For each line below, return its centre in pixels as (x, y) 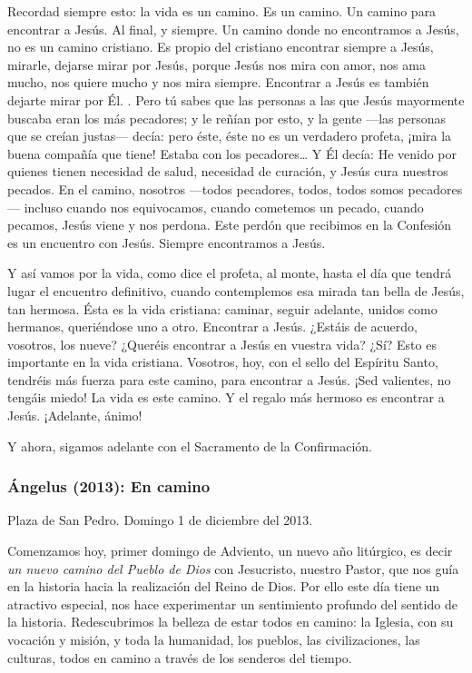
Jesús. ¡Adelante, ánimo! (75, 416)
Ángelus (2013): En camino (109, 486)
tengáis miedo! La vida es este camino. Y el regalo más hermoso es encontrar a (226, 397)
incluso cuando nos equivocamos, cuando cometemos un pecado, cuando (224, 207)
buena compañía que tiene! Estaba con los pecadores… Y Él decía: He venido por (232, 153)
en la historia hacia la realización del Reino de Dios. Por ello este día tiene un (224, 586)
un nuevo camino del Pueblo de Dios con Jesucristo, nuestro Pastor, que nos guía (233, 568)
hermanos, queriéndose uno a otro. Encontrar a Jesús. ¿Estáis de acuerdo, (213, 327)
